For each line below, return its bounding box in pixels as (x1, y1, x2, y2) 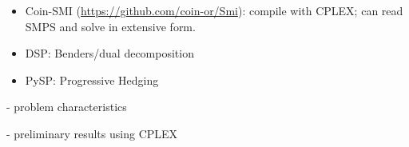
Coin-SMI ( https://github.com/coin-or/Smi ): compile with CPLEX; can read (25, 2, 403, 18)
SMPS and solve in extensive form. (25, 18, 196, 34)
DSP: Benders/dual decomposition (25, 45, 194, 62)
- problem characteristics (6, 98, 127, 115)
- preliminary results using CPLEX (6, 125, 178, 141)
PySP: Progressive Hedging (25, 71, 159, 88)
